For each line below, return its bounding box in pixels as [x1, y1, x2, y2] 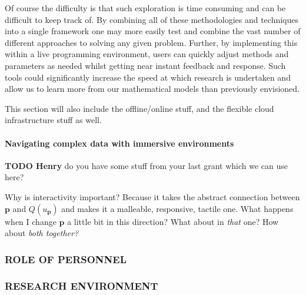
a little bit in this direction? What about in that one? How [67, 215, 279, 227]
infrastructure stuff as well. [5, 114, 102, 126]
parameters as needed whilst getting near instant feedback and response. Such [5, 59, 286, 71]
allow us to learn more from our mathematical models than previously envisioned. [5, 82, 300, 95]
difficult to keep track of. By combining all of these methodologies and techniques [5, 13, 298, 25]
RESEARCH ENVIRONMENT [5, 279, 158, 293]
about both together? [5, 227, 79, 239]
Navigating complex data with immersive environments [5, 137, 234, 149]
